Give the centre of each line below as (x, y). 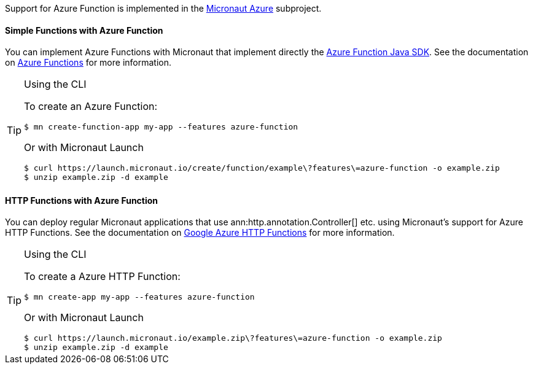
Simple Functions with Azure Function (84, 30)
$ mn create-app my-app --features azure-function (139, 297)
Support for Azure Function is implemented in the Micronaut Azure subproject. (163, 8)
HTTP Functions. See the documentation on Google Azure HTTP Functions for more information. (200, 233)
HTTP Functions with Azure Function (82, 200)
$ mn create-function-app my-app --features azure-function (161, 127)
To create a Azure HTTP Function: (102, 277)
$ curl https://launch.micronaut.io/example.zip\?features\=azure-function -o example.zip (233, 338)
